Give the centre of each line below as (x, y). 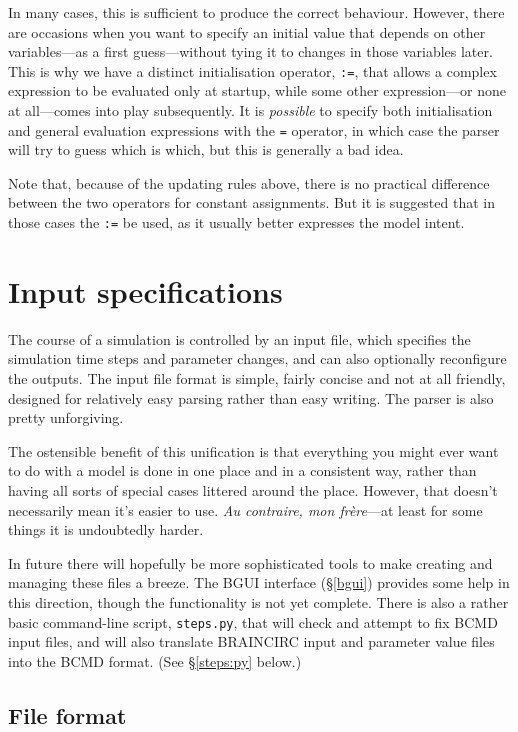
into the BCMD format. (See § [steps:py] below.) (155, 660)
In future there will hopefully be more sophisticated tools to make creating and (250, 562)
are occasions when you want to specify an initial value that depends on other (247, 31)
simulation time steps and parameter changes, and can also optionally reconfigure (257, 358)
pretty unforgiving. (66, 417)
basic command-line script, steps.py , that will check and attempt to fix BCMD (253, 621)
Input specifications (145, 290)
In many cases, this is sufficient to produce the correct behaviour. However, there (256, 12)
